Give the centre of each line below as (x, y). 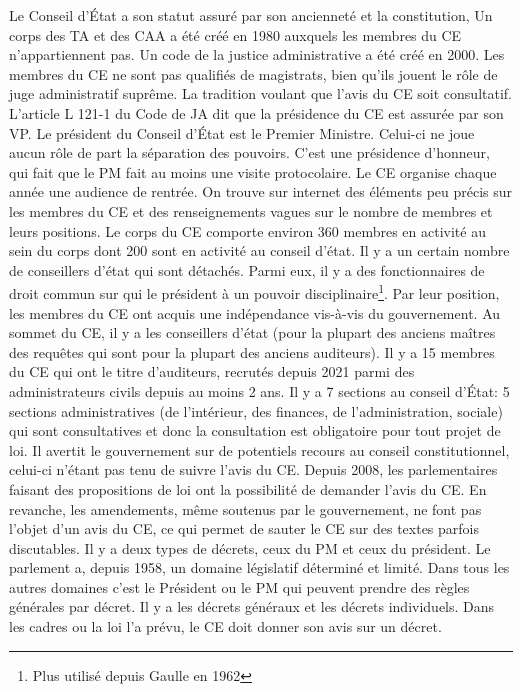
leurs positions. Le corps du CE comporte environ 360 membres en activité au (247, 230)
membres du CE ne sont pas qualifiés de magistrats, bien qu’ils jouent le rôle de (253, 73)
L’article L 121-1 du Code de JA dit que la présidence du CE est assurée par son (256, 112)
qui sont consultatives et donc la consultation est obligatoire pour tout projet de (255, 430)
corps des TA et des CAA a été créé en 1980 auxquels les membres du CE (235, 34)
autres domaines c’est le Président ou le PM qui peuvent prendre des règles (239, 586)
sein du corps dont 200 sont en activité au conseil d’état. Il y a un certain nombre (259, 250)
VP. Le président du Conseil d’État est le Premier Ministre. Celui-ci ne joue (242, 132)
